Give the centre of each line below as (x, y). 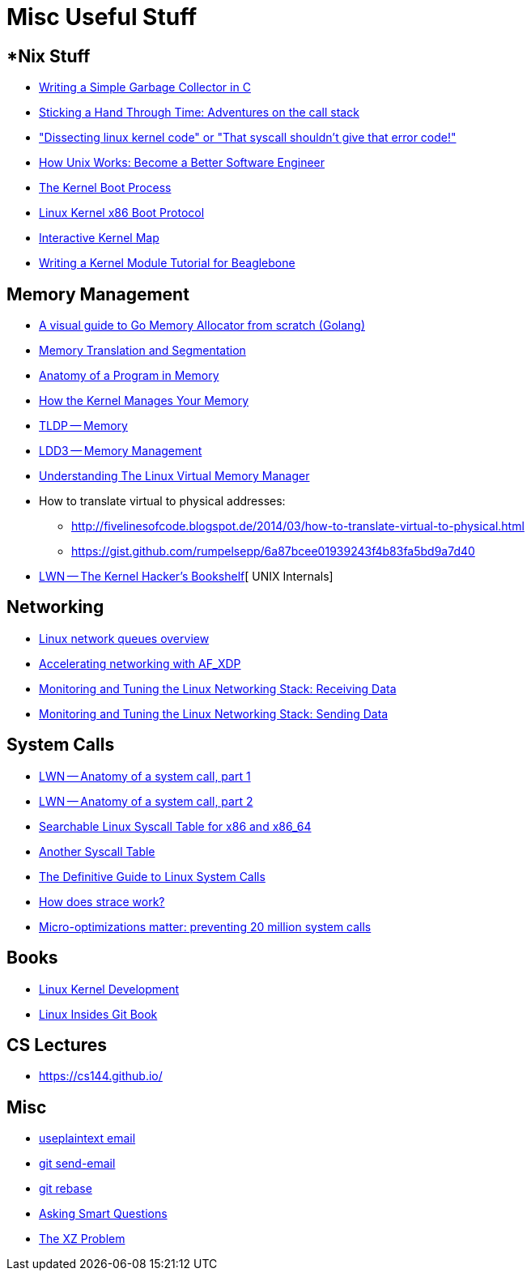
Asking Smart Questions (103, 1214)
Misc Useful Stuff (102, 17)
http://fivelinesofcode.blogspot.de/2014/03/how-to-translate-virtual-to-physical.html (298, 526)
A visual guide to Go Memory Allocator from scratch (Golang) (202, 326)
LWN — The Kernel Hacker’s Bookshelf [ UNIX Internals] (186, 577)
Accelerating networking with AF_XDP (140, 663)
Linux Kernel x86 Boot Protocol (122, 213)
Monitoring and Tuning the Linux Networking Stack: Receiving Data (218, 688)
